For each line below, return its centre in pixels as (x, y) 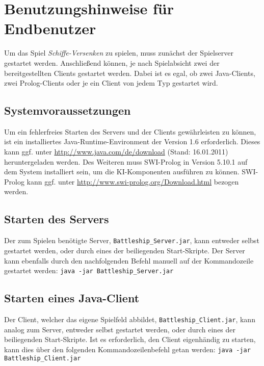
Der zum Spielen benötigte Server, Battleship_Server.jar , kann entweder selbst (132, 240)
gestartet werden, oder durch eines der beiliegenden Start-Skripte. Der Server (125, 250)
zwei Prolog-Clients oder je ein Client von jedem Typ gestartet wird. (111, 83)
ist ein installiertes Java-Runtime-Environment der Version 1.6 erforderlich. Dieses (132, 141)
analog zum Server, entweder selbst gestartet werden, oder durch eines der (120, 329)
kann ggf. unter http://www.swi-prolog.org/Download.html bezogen (133, 181)
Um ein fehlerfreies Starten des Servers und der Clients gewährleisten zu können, (130, 131)
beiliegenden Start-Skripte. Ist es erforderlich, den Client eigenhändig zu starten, (130, 339)
